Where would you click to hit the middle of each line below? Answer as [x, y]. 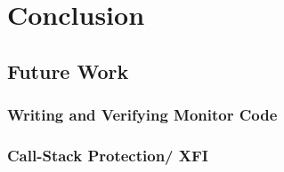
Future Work [68, 70]
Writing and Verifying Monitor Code [142, 115]
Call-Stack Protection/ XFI [108, 155]
